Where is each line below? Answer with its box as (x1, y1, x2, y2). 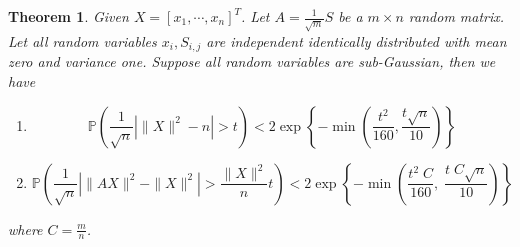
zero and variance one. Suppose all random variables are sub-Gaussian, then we (8, 51, 496, 72)
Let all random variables (8, 30, 157, 51)
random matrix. (408, 6, 505, 26)
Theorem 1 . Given (8, 6, 129, 26)
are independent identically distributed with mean (206, 30, 507, 51)
